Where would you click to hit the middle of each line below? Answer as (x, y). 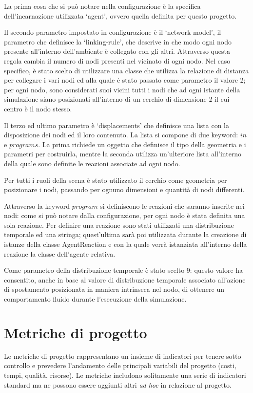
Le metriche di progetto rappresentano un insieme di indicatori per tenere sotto (123, 356)
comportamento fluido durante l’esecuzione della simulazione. (95, 299)
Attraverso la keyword (37, 206)
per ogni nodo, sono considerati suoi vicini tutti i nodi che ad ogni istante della (122, 89)
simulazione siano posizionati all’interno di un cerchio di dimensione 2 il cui (117, 99)
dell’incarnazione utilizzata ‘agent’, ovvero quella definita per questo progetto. (120, 15)
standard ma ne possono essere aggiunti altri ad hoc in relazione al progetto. (118, 384)
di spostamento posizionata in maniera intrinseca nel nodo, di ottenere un (114, 289)
